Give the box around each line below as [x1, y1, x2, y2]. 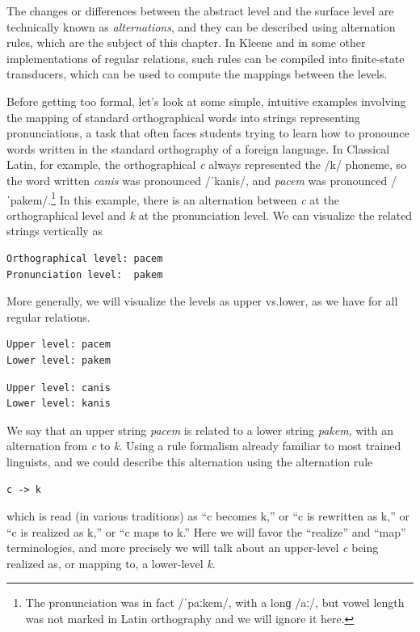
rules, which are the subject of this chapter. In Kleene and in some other [6, 34, 366, 51]
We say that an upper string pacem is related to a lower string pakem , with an [6, 421, 393, 438]
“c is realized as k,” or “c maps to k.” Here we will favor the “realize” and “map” [6, 523, 406, 540]
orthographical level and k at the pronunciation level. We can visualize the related [6, 206, 413, 223]
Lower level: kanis [6, 398, 111, 410]
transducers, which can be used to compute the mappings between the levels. [6, 65, 388, 82]
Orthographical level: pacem [6, 252, 163, 264]
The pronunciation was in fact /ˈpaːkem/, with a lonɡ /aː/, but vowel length [25, 594, 405, 611]
